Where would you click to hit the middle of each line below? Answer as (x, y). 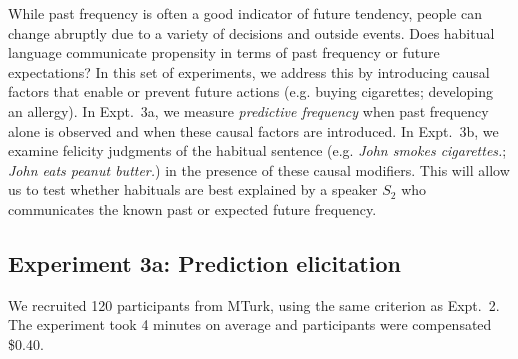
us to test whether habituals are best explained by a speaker (193, 189)
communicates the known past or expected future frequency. (192, 208)
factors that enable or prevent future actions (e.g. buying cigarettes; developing (251, 91)
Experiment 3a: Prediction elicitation (204, 262)
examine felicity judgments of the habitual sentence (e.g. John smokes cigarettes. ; (257, 150)
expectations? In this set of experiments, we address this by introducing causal (249, 71)
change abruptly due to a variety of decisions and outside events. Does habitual (251, 32)
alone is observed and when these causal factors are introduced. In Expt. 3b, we (253, 130)
